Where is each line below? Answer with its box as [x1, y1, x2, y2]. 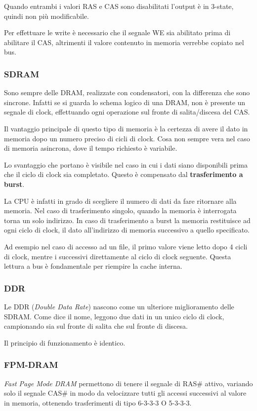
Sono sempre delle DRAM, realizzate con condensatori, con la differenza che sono [4, 87, 250, 98]
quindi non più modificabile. [4, 10, 89, 21]
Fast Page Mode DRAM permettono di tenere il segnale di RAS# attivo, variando [4, 378, 253, 388]
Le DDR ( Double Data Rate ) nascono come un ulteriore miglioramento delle [4, 301, 234, 311]
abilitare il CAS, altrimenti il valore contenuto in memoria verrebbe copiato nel [4, 37, 244, 47]
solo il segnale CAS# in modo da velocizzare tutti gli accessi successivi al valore [4, 388, 247, 398]
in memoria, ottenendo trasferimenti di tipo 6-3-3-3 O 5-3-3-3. [4, 397, 192, 408]
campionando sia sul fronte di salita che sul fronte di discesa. [4, 321, 188, 331]
